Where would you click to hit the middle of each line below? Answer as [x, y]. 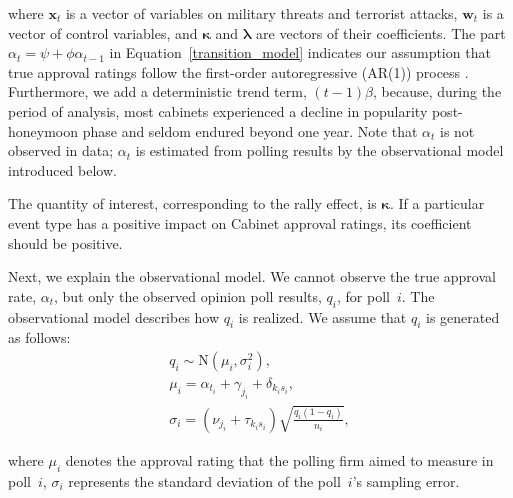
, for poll [363, 295]
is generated [463, 316]
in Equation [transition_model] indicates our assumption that [300, 52]
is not [457, 130]
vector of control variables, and [103, 32]
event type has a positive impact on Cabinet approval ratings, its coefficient [240, 222]
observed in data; [61, 150]
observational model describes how [114, 316]
